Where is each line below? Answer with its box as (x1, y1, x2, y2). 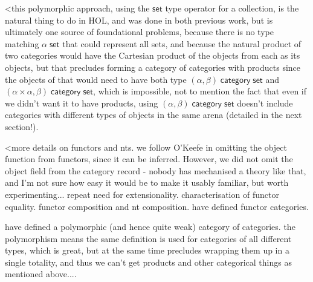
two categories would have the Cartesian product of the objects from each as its (5, 49, 300, 62)
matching (5, 37, 39, 50)
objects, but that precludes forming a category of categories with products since (5, 61, 301, 73)
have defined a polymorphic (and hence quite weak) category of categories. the (5, 220, 295, 233)
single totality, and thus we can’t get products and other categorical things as (5, 255, 292, 268)
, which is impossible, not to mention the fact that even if (93, 85, 307, 97)
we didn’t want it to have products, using (5, 96, 158, 109)
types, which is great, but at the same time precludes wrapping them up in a (5, 244, 289, 257)
